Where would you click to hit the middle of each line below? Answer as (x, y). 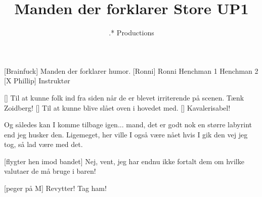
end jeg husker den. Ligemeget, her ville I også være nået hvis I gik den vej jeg (126, 134)
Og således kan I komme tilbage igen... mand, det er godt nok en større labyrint (128, 125)
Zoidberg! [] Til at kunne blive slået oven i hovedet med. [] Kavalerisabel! (117, 107)
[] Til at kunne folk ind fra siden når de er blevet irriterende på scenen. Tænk (124, 97)
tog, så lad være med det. (43, 144)
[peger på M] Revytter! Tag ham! (55, 188)
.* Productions (132, 33)
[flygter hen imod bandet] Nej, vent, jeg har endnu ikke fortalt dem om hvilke (124, 161)
